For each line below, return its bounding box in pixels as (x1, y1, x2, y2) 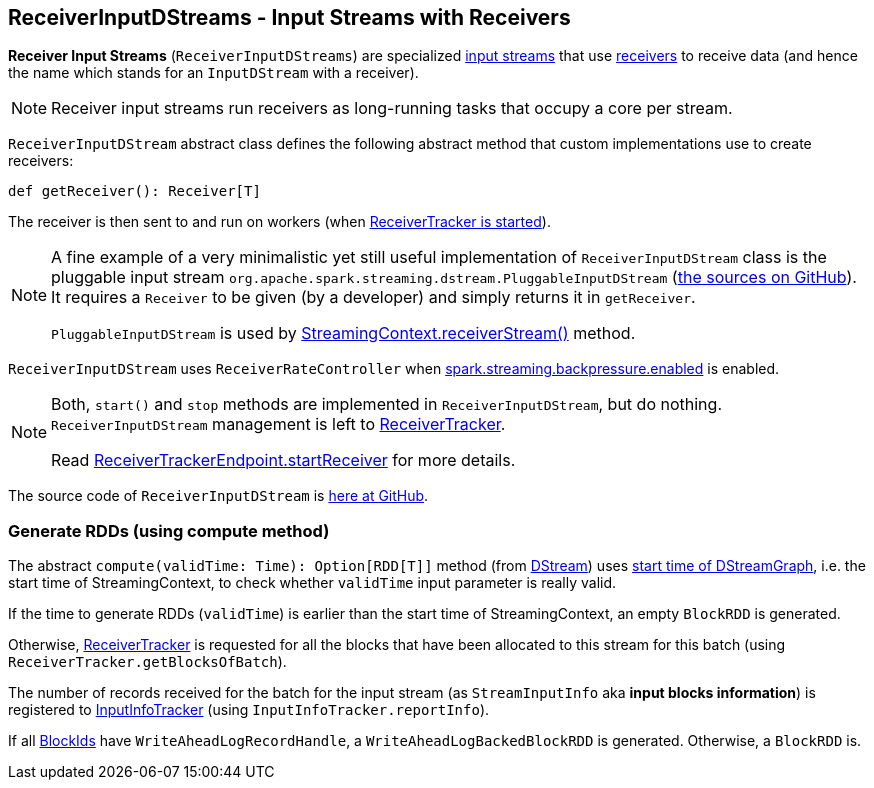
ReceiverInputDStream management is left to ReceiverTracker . (51, 414, 506, 435)
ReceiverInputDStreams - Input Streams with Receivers (8, 5, 571, 30)
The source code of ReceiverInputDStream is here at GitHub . (8, 487, 429, 505)
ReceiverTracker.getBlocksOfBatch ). (8, 653, 287, 671)
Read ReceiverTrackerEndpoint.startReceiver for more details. (51, 450, 516, 471)
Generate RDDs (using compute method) (8, 520, 330, 541)
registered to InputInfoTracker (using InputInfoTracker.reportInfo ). (8, 701, 490, 719)
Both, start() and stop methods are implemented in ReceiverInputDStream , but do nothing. (51, 394, 722, 415)
